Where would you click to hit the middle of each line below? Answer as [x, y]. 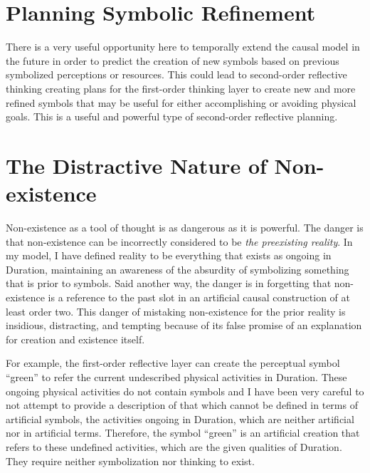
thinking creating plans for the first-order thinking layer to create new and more [181, 88]
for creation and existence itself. [75, 339]
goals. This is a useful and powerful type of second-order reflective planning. [172, 116]
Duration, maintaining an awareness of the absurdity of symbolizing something [178, 269]
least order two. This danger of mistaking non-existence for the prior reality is [176, 311]
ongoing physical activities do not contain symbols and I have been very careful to [185, 391]
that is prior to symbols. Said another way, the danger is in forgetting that [169, 283]
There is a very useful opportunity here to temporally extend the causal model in [183, 47]
